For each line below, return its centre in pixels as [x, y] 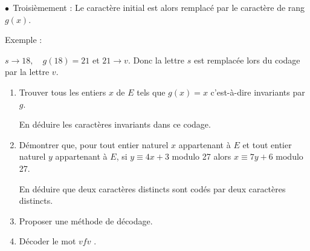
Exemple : [24, 40]
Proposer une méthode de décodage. [86, 220]
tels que [151, 92]
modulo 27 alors [202, 156]
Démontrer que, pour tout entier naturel [94, 144]
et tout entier [267, 144]
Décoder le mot [47, 241]
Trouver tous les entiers [63, 92]
